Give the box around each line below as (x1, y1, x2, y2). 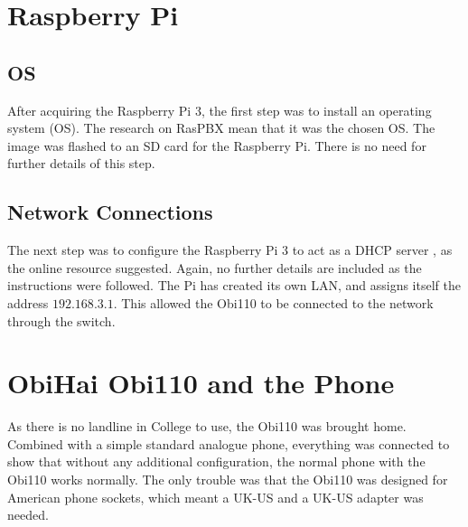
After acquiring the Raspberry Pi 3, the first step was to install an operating (7, 100, 432, 119)
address (7, 293, 49, 312)
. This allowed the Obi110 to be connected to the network (113, 293, 434, 312)
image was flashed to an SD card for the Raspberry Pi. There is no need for (7, 136, 426, 155)
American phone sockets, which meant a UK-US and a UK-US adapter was (7, 487, 424, 506)
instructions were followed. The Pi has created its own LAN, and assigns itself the (7, 276, 461, 295)
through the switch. (7, 311, 116, 330)
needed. (7, 505, 49, 524)
